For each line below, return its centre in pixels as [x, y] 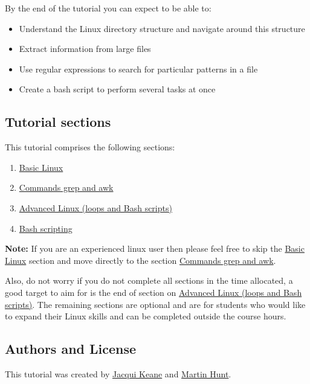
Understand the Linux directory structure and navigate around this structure [162, 28]
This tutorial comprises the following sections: [90, 147]
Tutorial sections [58, 122]
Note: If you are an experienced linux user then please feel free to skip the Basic [155, 248]
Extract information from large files [85, 49]
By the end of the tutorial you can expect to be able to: [108, 8]
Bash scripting [46, 228]
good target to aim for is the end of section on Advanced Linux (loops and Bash [153, 292]
